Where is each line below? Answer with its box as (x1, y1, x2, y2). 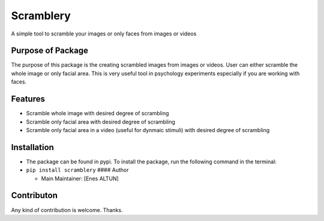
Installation (11, 142, 54, 153)
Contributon (11, 190, 58, 201)
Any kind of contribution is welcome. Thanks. (11, 206, 123, 213)
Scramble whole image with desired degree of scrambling (26, 110, 169, 117)
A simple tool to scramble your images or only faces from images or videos (11, 30, 197, 37)
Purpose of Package (11, 46, 88, 56)
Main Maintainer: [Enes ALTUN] (41, 175, 119, 182)
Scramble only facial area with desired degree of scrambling (26, 118, 175, 126)
